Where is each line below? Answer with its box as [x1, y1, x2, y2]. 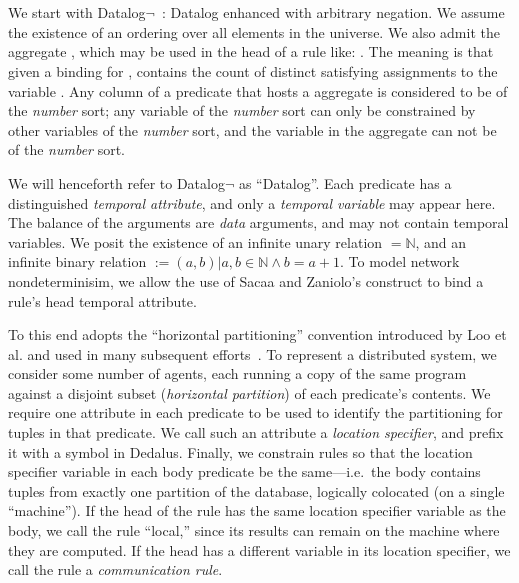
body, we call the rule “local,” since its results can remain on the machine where [8, 520, 500, 541]
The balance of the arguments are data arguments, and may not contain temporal [8, 212, 509, 233]
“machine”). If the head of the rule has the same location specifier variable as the [8, 500, 506, 521]
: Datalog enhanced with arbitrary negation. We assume [161, 2, 505, 23]
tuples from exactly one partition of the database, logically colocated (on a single [8, 480, 505, 501]
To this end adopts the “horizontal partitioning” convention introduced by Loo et [8, 324, 507, 345]
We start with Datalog [8, 2, 146, 23]
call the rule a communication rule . [8, 559, 223, 580]
